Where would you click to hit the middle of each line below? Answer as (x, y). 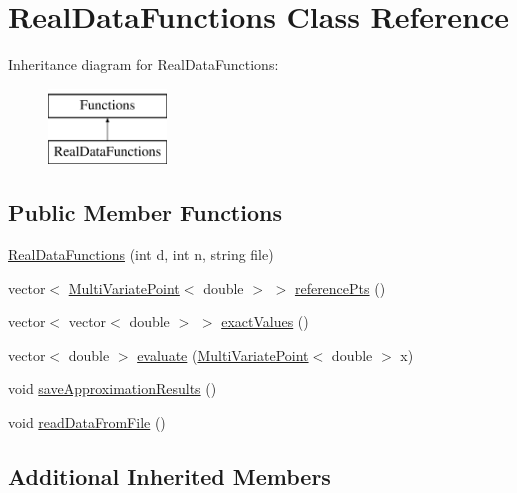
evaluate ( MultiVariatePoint (223, 354)
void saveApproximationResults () (112, 388)
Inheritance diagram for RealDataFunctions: (143, 64)
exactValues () (265, 321)
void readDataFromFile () (87, 422)
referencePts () (340, 287)
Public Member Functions (145, 212)
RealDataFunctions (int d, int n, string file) (141, 254)
